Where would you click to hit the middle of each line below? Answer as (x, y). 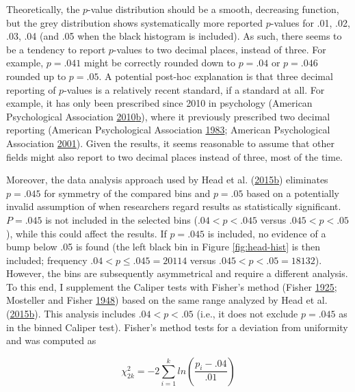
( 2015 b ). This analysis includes (71, 314)
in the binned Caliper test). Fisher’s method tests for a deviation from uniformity (177, 327)
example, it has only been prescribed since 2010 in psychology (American (159, 103)
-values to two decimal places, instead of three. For (220, 49)
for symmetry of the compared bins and (127, 193)
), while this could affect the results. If (87, 233)
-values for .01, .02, (310, 22)
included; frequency (47, 260)
